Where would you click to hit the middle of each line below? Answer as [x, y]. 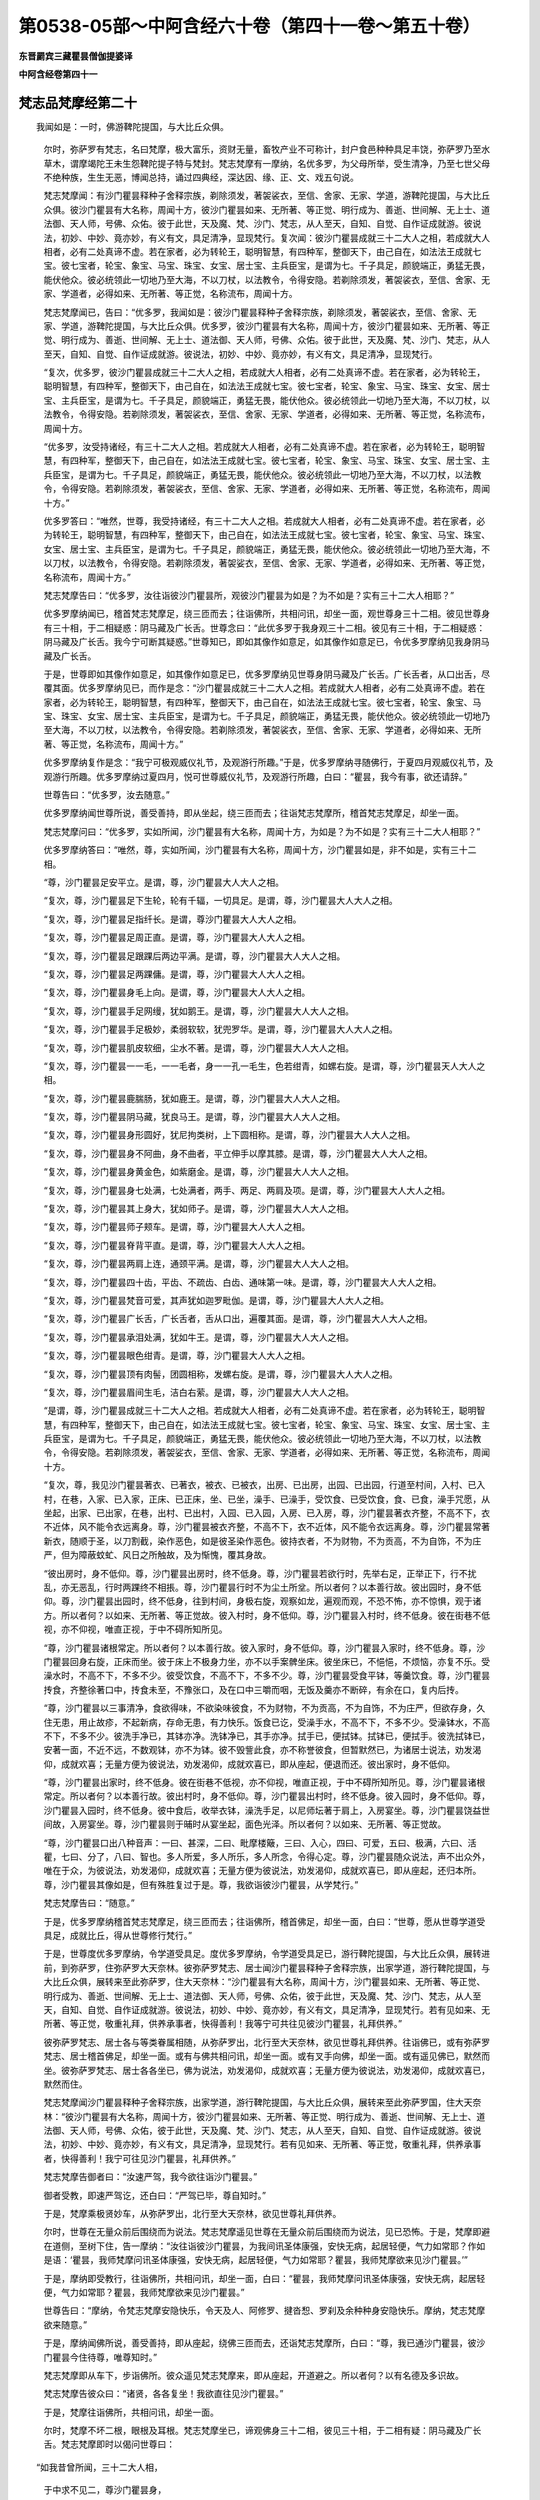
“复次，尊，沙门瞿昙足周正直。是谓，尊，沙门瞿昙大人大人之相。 [177, 937]
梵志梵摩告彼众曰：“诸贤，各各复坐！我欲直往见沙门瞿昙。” [163, 2394]
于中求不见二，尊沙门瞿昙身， [105, 2490]
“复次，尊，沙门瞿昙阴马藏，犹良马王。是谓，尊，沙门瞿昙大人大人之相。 [194, 1117]
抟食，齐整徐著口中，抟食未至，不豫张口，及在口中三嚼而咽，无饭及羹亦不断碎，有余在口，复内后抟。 [253, 1689]
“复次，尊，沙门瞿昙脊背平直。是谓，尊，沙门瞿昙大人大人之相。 [177, 1245]
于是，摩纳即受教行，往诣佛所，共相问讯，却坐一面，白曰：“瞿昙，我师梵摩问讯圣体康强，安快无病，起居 [260, 2278]
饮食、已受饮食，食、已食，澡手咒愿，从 [406, 1499]
